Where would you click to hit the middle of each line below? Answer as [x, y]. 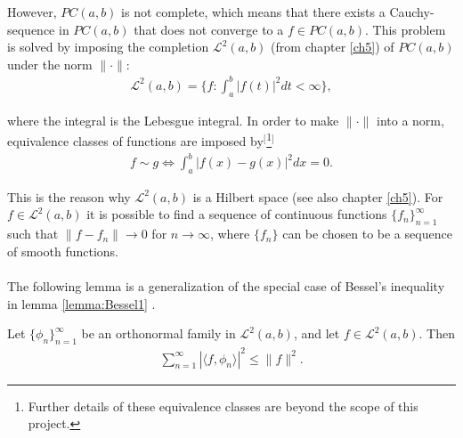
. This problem [406, 29]
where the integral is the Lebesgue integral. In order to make [173, 120]
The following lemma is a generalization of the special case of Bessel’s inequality [226, 286]
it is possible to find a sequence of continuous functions [237, 214]
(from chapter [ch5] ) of [333, 47]
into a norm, [410, 120]
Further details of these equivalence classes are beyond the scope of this [223, 406]
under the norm [50, 64]
